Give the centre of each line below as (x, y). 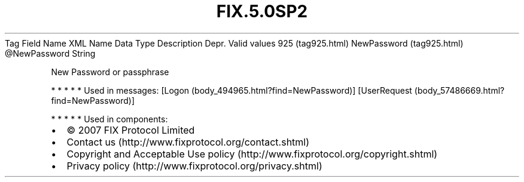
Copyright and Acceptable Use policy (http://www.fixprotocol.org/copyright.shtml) (252, 154)
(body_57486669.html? (459, 90)
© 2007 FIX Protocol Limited (131, 130)
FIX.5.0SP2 (262, 11)
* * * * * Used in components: (109, 119)
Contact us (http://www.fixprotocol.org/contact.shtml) (188, 142)
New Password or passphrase (110, 72)
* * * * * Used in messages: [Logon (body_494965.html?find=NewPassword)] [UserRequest (231, 90)
